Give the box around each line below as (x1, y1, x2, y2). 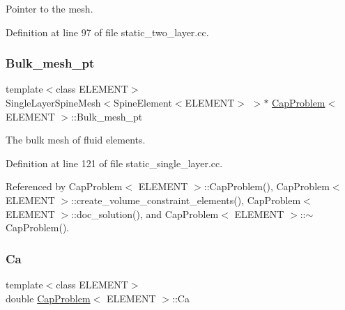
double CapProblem (6, 290, 91, 305)
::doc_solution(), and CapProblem (71, 206, 219, 221)
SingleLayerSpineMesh (6, 95, 101, 109)
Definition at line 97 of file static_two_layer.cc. (6, 24, 209, 39)
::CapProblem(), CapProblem (204, 179, 330, 194)
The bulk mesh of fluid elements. (6, 132, 146, 147)
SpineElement (114, 95, 172, 109)
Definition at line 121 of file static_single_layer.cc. (6, 155, 223, 170)
